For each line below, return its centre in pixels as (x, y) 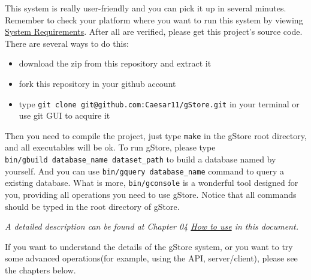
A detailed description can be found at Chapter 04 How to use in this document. (152, 226)
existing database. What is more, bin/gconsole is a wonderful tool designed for (152, 183)
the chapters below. (40, 270)
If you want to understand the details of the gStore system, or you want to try (149, 246)
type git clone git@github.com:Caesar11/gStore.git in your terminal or (159, 103)
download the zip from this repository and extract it (115, 63)
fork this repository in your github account (97, 83)
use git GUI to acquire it (64, 115)
